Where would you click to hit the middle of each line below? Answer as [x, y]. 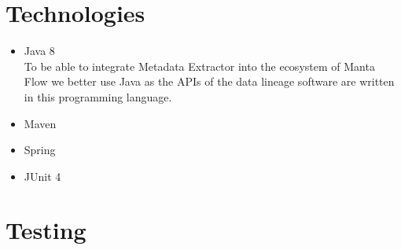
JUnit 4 [42, 176]
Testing [46, 230]
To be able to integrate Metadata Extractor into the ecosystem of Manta [199, 66]
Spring [40, 150]
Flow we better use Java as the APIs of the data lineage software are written [209, 81]
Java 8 [39, 51]
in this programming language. [98, 96]
